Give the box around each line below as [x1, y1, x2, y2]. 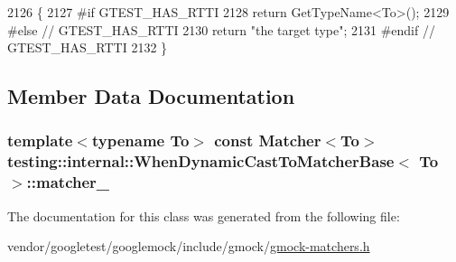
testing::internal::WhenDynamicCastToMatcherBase [7, 150, 395, 173]
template [7, 129, 73, 152]
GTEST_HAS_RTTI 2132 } [7, 38, 168, 57]
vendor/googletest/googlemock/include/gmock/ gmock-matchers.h [7, 237, 370, 256]
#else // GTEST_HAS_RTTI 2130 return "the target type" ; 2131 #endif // [7, 20, 435, 39]
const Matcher [214, 129, 321, 152]
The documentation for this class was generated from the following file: [7, 206, 400, 225]
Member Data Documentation [7, 82, 295, 110]
